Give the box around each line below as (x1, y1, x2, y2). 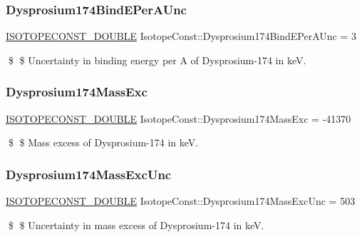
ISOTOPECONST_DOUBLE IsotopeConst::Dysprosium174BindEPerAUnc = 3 (6, 29, 356, 44)
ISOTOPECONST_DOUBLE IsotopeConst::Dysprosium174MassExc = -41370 (6, 111, 351, 126)
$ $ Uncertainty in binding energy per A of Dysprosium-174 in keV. (8, 52, 306, 67)
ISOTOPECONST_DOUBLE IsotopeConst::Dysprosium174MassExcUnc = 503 (6, 193, 356, 208)
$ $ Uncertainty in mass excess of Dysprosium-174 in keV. (8, 217, 264, 232)
